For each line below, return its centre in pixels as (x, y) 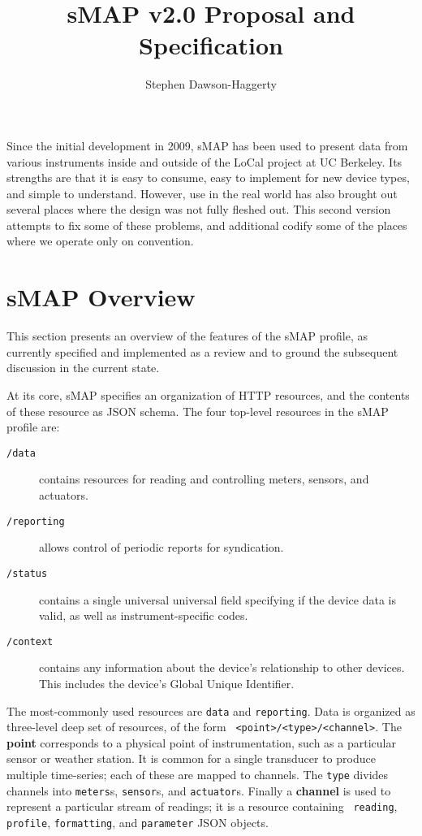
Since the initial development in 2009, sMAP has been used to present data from (207, 145)
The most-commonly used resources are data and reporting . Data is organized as (211, 710)
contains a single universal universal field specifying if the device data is (217, 599)
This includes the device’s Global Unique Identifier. (167, 683)
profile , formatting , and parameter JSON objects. (138, 822)
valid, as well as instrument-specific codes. (144, 615)
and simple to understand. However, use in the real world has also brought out (202, 193)
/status (27, 573)
